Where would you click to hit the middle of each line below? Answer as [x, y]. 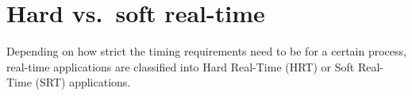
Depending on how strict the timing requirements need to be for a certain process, [206, 51]
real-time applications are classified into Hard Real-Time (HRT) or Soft [181, 66]
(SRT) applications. [83, 82]
